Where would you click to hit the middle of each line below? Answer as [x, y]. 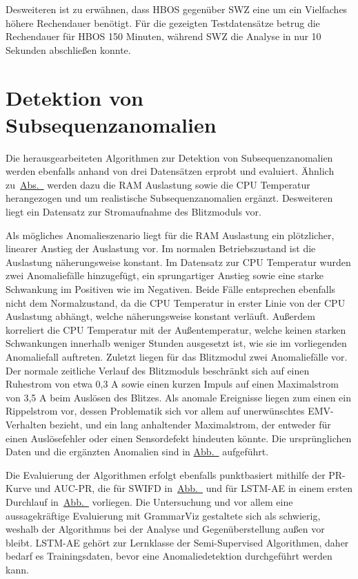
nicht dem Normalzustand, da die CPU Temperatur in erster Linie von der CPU [176, 302]
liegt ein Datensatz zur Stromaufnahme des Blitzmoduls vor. [133, 212]
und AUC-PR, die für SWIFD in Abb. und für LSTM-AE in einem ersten [194, 488]
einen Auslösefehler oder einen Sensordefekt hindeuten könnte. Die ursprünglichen [179, 438]
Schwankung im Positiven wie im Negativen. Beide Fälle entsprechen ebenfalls [171, 289]
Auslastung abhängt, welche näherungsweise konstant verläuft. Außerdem [160, 316]
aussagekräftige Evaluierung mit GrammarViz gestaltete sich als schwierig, [163, 515]
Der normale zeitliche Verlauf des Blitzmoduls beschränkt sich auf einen [158, 370]
